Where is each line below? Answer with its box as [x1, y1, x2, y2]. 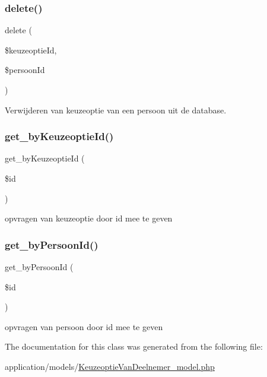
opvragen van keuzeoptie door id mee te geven [5, 212, 173, 224]
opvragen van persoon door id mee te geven [5, 320, 163, 332]
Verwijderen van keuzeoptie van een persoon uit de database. [5, 103, 227, 116]
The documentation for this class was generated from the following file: [5, 340, 263, 353]
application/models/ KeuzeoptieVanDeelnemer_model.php [5, 360, 215, 372]
